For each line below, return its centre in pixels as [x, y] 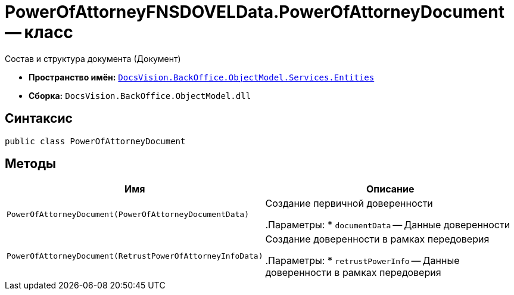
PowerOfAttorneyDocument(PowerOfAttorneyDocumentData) [128, 214]
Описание [390, 189]
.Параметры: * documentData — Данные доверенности [388, 225]
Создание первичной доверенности [349, 204]
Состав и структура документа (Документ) [93, 58]
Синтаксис [39, 119]
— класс [39, 32]
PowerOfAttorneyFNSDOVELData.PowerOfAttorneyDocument [255, 12]
